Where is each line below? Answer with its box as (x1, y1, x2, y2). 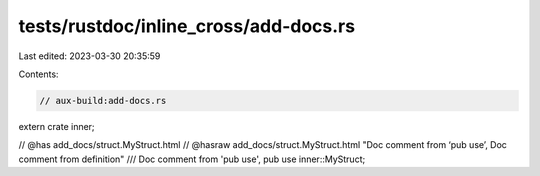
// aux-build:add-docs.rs (39, 95, 167, 106)
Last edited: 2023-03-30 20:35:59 (18, 50, 161, 62)
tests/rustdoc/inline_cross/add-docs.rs (18, 15, 355, 37)
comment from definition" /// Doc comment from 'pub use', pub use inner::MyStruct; (18, 153, 366, 165)
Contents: (18, 68, 59, 80)
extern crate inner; (18, 120, 95, 132)
